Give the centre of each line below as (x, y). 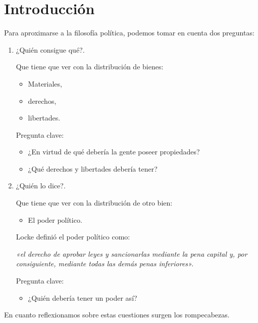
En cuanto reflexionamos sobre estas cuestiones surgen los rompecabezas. (117, 315)
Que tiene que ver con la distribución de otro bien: (94, 203)
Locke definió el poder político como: (73, 237)
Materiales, (45, 83)
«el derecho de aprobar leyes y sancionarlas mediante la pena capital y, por (132, 253)
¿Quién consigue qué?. (50, 49)
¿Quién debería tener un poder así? (83, 297)
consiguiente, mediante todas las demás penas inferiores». (105, 264)
